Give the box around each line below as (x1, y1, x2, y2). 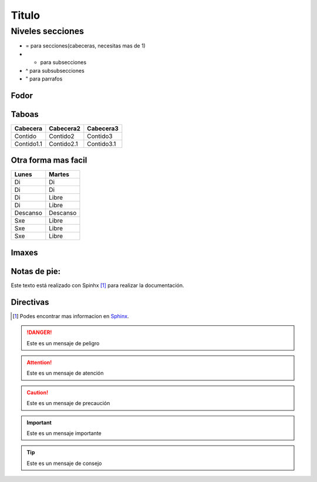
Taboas (11, 109, 39, 119)
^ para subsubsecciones (25, 67, 85, 74)
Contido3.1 (87, 140, 116, 148)
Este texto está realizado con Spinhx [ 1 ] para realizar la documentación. (11, 282, 184, 289)
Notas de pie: (11, 266, 61, 276)
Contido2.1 (49, 140, 79, 148)
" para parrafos (25, 75, 63, 82)
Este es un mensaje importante (26, 429, 102, 437)
